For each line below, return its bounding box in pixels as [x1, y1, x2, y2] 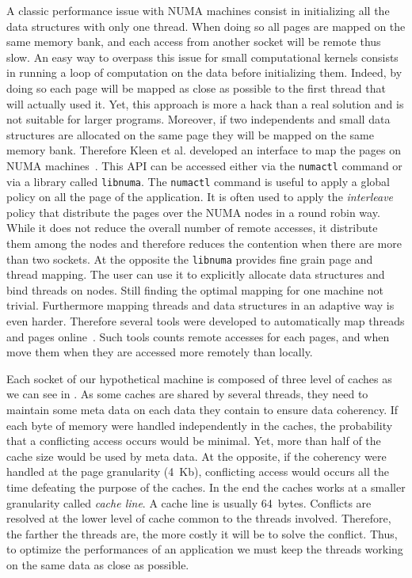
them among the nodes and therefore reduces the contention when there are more [6, 235, 402, 252]
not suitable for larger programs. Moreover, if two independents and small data [6, 111, 391, 127]
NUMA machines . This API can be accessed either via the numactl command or [6, 157, 402, 173]
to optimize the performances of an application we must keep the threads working [6, 541, 403, 557]
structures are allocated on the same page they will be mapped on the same [6, 126, 374, 143]
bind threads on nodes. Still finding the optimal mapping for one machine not [6, 281, 383, 298]
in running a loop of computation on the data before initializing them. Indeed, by [6, 64, 402, 81]
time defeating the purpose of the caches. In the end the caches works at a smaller [6, 479, 406, 495]
